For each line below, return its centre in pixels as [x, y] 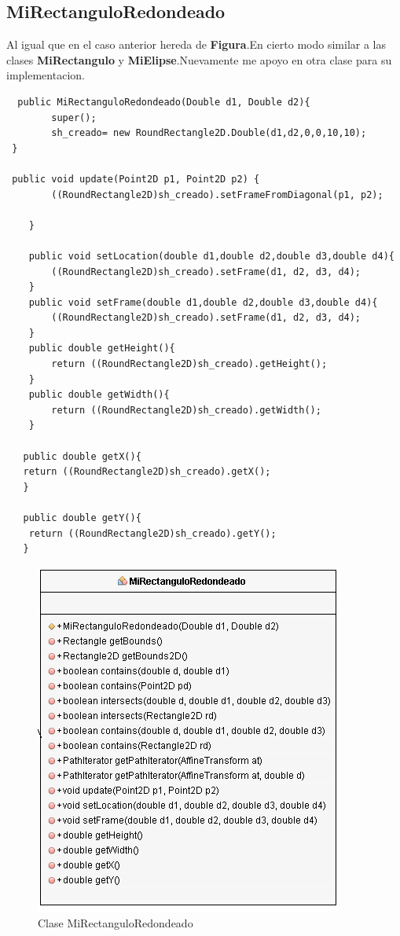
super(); [74, 117]
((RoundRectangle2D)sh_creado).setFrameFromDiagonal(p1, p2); [217, 195]
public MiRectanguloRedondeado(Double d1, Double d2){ [164, 102]
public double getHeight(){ [102, 349]
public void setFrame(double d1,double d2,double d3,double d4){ [203, 302]
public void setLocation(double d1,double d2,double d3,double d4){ [211, 256]
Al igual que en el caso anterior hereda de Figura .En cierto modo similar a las [196, 44]
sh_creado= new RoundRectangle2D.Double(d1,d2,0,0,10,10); [209, 133]
